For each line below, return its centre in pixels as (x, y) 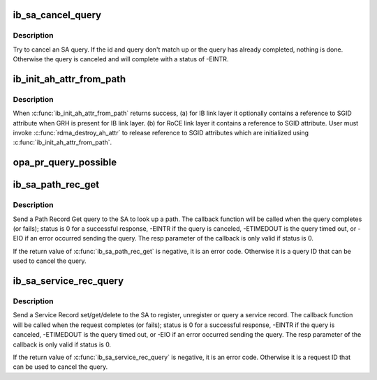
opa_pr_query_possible (65, 163)
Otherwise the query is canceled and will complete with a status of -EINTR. (121, 59)
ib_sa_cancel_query (57, 15)
